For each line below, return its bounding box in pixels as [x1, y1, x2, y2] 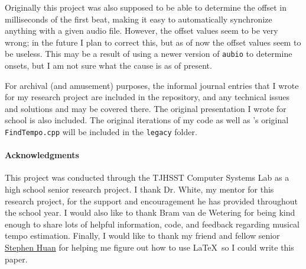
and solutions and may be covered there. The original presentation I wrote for [5, 102, 287, 114]
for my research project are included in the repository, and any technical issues [5, 91, 290, 103]
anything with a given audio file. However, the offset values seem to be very [5, 24, 278, 37]
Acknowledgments [5, 149, 79, 161]
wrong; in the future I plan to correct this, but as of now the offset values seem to [5, 36, 301, 48]
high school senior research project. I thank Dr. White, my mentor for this [5, 183, 274, 196]
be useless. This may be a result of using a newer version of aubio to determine [5, 47, 292, 60]
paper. [5, 252, 28, 265]
